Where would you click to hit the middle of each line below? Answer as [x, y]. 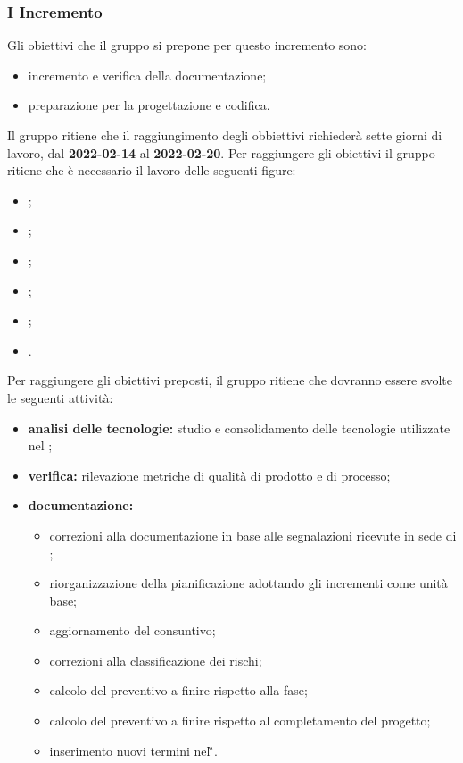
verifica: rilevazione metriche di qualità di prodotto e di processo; [209, 475]
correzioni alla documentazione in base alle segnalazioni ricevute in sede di [253, 535]
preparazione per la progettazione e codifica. [149, 105]
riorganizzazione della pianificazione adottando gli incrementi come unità [248, 583]
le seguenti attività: [60, 397]
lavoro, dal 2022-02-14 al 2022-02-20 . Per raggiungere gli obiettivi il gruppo [221, 152]
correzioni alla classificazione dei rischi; [156, 660]
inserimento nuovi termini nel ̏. [133, 750]
